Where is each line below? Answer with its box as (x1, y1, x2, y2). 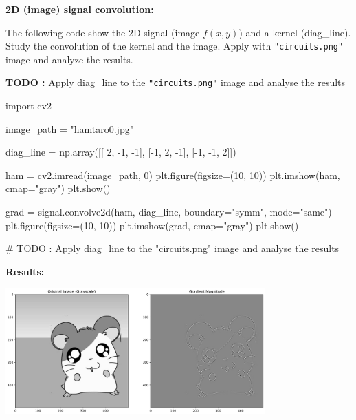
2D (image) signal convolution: (5, 2, 154, 16)
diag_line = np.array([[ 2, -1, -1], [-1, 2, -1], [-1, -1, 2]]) (5, 145, 236, 159)
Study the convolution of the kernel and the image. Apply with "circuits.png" (5, 39, 344, 53)
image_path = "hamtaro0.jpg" (5, 121, 133, 136)
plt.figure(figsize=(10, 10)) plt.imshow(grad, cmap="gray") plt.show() (5, 218, 299, 232)
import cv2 (5, 98, 52, 113)
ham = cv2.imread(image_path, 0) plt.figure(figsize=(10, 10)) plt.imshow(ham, (5, 167, 340, 182)
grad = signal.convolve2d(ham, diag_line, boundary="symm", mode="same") (5, 204, 332, 219)
